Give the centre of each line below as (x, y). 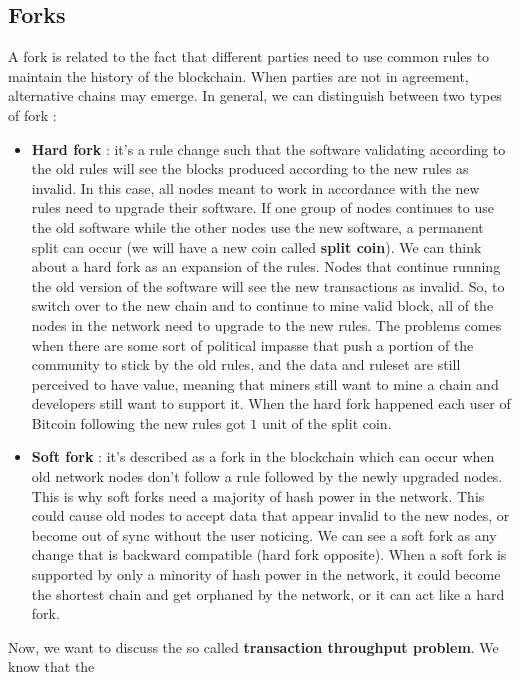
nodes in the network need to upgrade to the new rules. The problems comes (266, 324)
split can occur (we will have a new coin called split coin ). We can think (256, 246)
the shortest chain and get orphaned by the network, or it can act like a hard (268, 593)
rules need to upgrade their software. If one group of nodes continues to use (262, 207)
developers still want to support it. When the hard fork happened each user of (271, 403)
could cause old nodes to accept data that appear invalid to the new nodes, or (270, 515)
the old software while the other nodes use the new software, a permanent (257, 226)
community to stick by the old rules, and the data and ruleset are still (246, 364)
